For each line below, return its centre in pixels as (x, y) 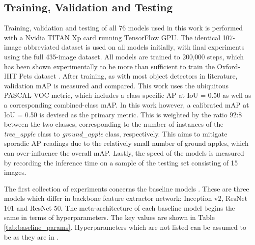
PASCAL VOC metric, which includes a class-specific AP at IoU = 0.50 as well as (128, 95)
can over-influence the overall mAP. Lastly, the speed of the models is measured (124, 152)
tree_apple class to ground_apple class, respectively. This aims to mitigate (116, 133)
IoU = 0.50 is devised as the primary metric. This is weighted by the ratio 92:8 (123, 114)
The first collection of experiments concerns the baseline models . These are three (127, 188)
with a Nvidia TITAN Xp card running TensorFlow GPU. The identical (112, 37)
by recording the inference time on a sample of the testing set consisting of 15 (121, 162)
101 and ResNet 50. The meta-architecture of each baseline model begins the (120, 207)
